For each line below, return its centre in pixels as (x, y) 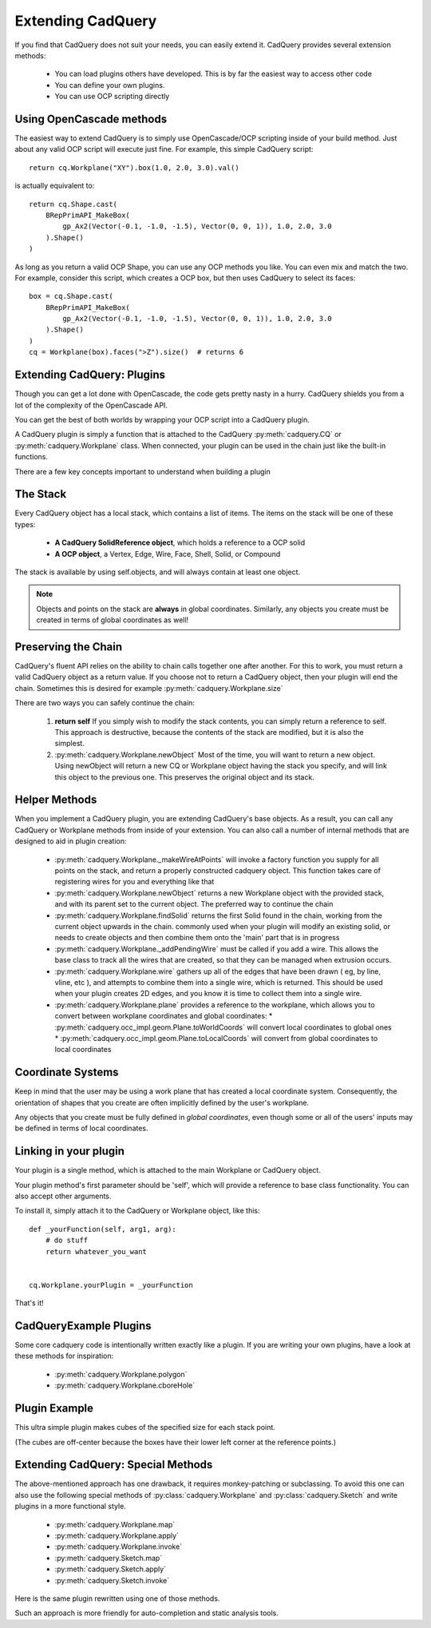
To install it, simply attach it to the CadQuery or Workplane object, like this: (137, 1211)
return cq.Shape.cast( (73, 204)
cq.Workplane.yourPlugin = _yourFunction (111, 1285)
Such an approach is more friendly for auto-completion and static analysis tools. (147, 1613)
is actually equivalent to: (55, 186)
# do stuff (67, 1241)
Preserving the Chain (69, 647)
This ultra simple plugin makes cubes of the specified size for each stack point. (145, 1427)
